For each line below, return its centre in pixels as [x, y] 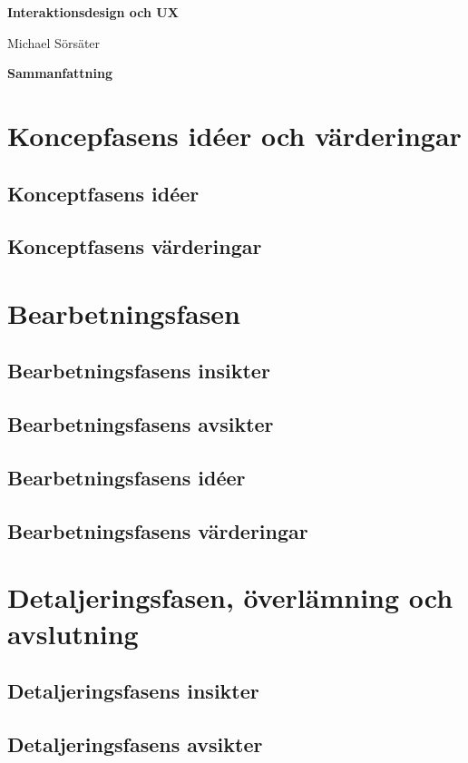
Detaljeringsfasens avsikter [135, 743]
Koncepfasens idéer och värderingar [234, 135]
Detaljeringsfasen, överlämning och [230, 597]
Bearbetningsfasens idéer [127, 478]
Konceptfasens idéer [103, 193]
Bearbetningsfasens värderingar [158, 530]
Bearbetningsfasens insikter [139, 371]
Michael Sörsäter [54, 42]
